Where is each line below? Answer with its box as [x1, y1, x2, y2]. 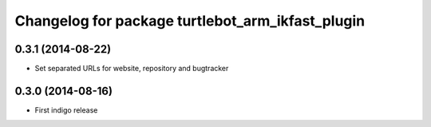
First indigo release [34, 105, 98, 115]
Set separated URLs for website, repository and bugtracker [34, 64, 229, 73]
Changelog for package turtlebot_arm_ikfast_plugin [14, 12, 366, 30]
